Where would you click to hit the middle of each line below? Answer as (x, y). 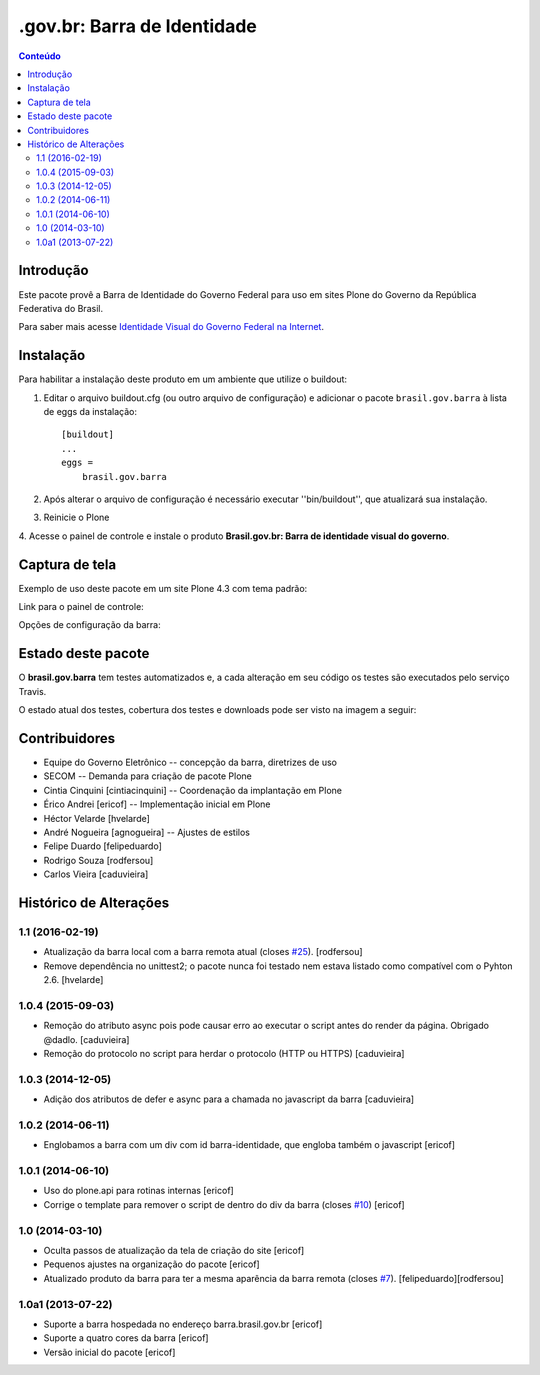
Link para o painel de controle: (81, 607)
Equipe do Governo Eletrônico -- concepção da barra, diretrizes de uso (190, 762)
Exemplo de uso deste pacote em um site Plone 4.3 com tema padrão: (163, 588)
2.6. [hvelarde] (73, 980)
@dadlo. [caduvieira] (86, 1039)
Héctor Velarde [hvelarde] (96, 818)
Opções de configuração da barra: (89, 625)
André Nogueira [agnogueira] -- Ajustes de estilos (146, 832)
